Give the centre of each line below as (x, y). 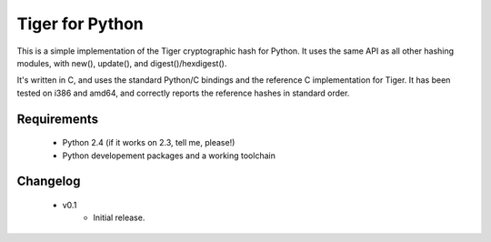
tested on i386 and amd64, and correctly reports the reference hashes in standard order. (183, 93)
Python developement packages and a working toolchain (169, 156)
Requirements (58, 119)
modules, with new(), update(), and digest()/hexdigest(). (122, 63)
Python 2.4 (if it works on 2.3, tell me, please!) (149, 143)
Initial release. (119, 217)
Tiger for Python (80, 24)
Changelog (49, 181)
